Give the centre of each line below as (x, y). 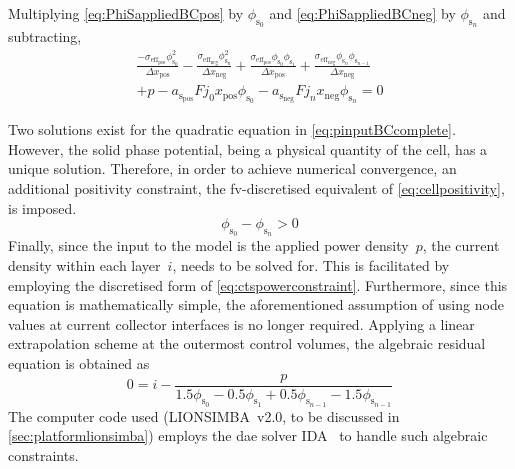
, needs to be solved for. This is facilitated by (311, 265)
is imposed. (42, 207)
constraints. (43, 455)
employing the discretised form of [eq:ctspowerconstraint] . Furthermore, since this (258, 284)
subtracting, (45, 36)
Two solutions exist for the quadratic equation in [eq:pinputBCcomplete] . (232, 129)
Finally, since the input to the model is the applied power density (208, 245)
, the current (461, 245)
